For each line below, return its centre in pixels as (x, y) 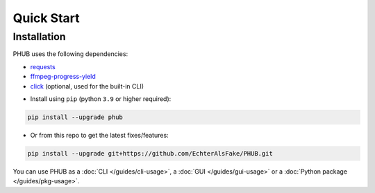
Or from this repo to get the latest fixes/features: (100, 135)
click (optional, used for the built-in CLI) (87, 86)
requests (43, 66)
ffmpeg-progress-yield (63, 77)
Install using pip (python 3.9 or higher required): (101, 99)
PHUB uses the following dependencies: (70, 54)
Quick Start (46, 18)
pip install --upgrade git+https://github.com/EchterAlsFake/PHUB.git (150, 153)
